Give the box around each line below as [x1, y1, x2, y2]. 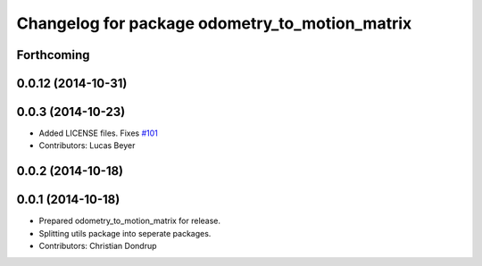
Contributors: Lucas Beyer [38, 140, 136, 151]
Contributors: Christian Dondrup [38, 241, 157, 252]
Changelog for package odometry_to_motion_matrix [16, 13, 412, 33]
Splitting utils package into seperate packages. [38, 228, 212, 238]
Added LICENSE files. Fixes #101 [38, 128, 158, 138]
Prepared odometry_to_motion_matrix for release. [38, 215, 221, 227]
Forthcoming [16, 47, 90, 62]
